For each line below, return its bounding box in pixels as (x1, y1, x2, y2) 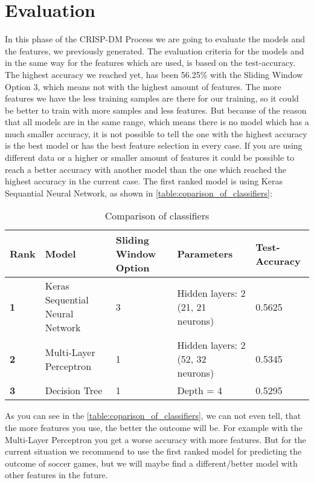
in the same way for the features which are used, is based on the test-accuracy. (5, 56, 296, 69)
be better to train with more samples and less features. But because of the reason (5, 103, 307, 116)
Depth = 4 (177, 383, 222, 398)
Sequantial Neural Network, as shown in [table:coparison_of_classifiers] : (5, 186, 272, 199)
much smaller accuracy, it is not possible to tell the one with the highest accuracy (5, 127, 307, 140)
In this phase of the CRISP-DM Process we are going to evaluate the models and (5, 33, 306, 45)
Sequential (45, 293, 89, 307)
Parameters (177, 247, 233, 261)
